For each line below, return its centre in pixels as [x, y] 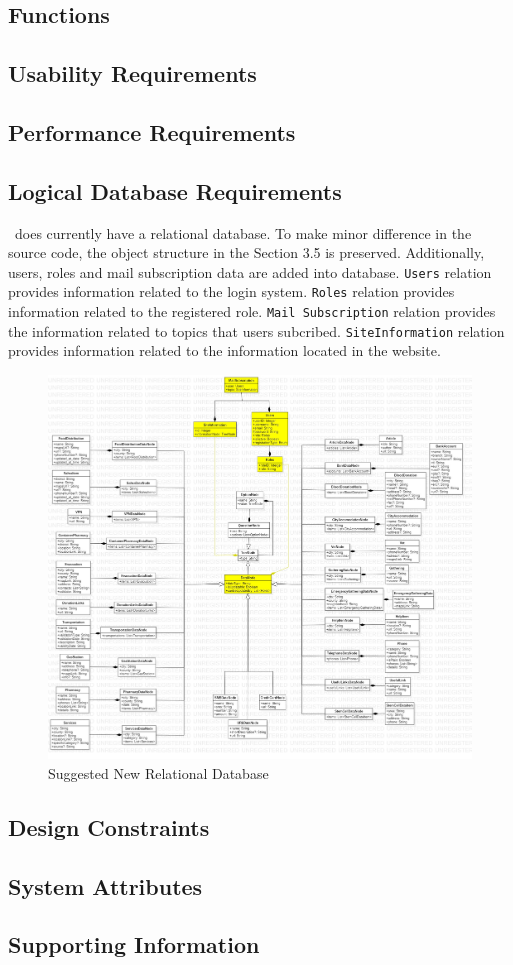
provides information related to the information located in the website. [224, 350]
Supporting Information [134, 944]
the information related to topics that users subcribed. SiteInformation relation [256, 330]
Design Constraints [109, 826]
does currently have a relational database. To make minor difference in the [243, 232]
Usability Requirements [132, 73]
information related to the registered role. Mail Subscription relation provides [252, 311]
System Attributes [105, 885]
